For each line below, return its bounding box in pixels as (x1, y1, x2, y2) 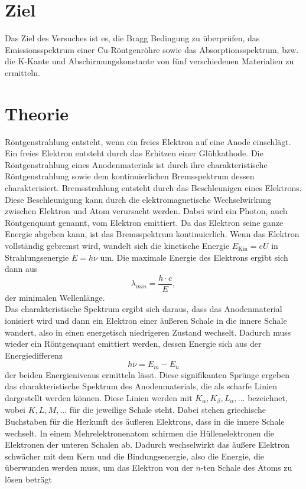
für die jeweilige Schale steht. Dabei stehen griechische (69, 403, 266, 416)
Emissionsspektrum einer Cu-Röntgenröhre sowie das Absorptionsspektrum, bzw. (5, 43, 299, 55)
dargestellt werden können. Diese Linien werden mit (5, 392, 193, 404)
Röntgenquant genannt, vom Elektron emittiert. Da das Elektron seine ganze (5, 216, 284, 228)
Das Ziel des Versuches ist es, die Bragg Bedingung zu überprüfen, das (5, 32, 260, 44)
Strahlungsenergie (5, 251, 69, 263)
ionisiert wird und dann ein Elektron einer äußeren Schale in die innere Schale (5, 314, 287, 326)
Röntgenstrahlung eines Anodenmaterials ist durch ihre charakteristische (5, 158, 268, 170)
